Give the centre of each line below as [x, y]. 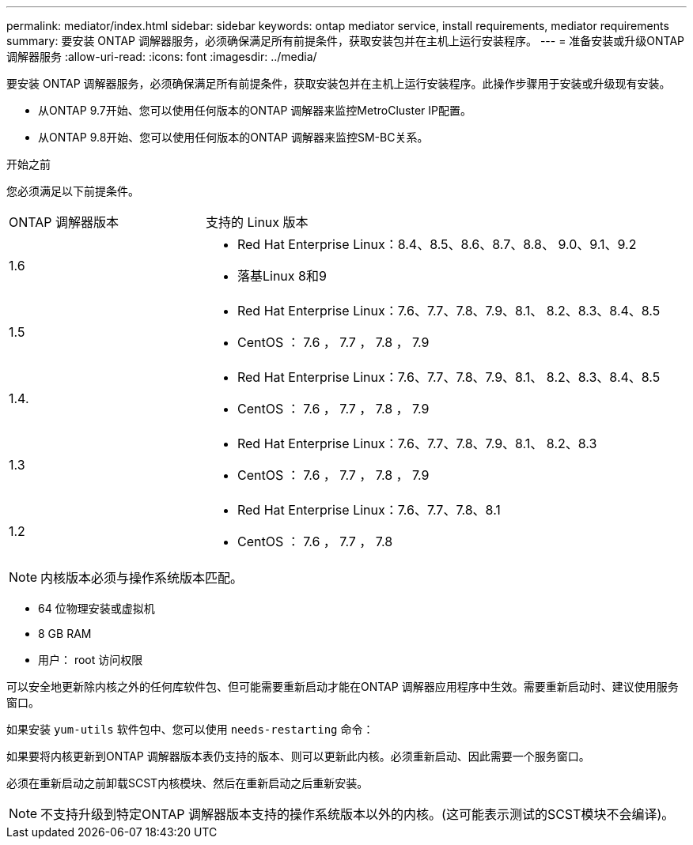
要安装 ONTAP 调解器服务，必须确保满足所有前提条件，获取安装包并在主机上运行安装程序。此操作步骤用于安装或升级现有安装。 [339, 83]
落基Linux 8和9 [282, 276]
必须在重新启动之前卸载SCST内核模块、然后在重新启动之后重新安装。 [187, 783]
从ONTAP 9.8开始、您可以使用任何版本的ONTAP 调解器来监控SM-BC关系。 [233, 137]
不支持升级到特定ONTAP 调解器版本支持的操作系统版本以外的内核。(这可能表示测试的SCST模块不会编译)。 [358, 814]
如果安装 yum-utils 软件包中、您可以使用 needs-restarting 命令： [190, 729]
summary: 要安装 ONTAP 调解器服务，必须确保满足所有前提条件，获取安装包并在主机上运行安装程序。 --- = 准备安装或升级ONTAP [346, 41]
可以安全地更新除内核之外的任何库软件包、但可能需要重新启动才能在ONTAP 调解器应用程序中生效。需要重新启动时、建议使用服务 [343, 687]
